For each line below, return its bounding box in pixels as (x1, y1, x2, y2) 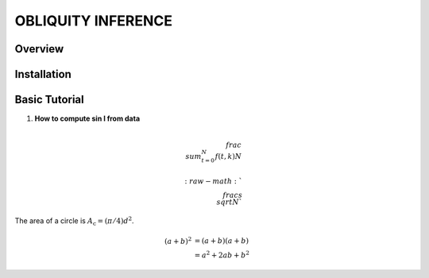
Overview (14, 42, 64, 56)
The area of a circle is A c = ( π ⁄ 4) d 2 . (14, 215, 134, 228)
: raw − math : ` (184, 176, 243, 186)
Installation (14, 68, 71, 81)
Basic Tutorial (14, 93, 84, 106)
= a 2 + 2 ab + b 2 (194, 249, 250, 260)
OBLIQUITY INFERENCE (14, 12, 173, 29)
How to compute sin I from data (34, 114, 141, 123)
